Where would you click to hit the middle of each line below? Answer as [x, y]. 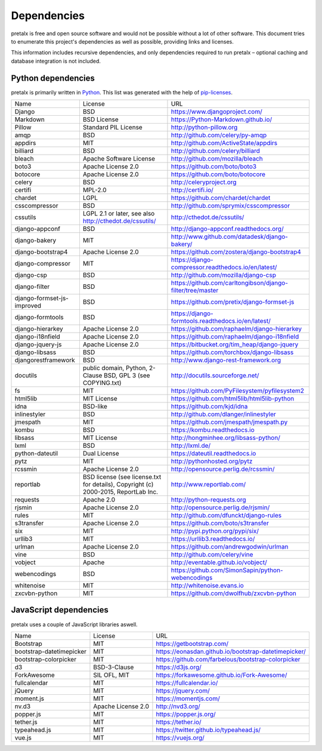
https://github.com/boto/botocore [218, 174]
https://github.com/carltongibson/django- [230, 283]
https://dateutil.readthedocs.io [213, 454]
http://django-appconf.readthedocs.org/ [227, 229]
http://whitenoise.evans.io [207, 586]
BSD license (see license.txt [122, 477]
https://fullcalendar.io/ [187, 682]
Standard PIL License [112, 127]
